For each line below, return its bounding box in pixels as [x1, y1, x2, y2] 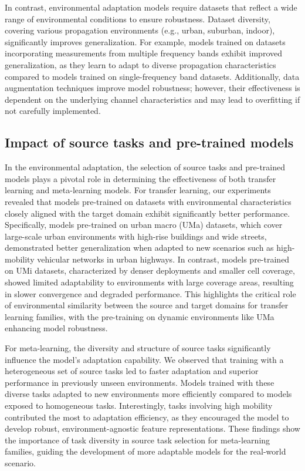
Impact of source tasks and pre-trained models [5, 133, 294, 152]
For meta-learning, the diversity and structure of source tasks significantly [5, 342, 271, 354]
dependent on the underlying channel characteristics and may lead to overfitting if [5, 93, 300, 105]
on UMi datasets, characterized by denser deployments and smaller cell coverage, [5, 264, 295, 277]
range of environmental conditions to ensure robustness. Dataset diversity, [5, 12, 270, 25]
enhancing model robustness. [5, 322, 108, 334]
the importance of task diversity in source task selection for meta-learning [5, 433, 270, 446]
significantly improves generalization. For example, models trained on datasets [5, 35, 286, 48]
